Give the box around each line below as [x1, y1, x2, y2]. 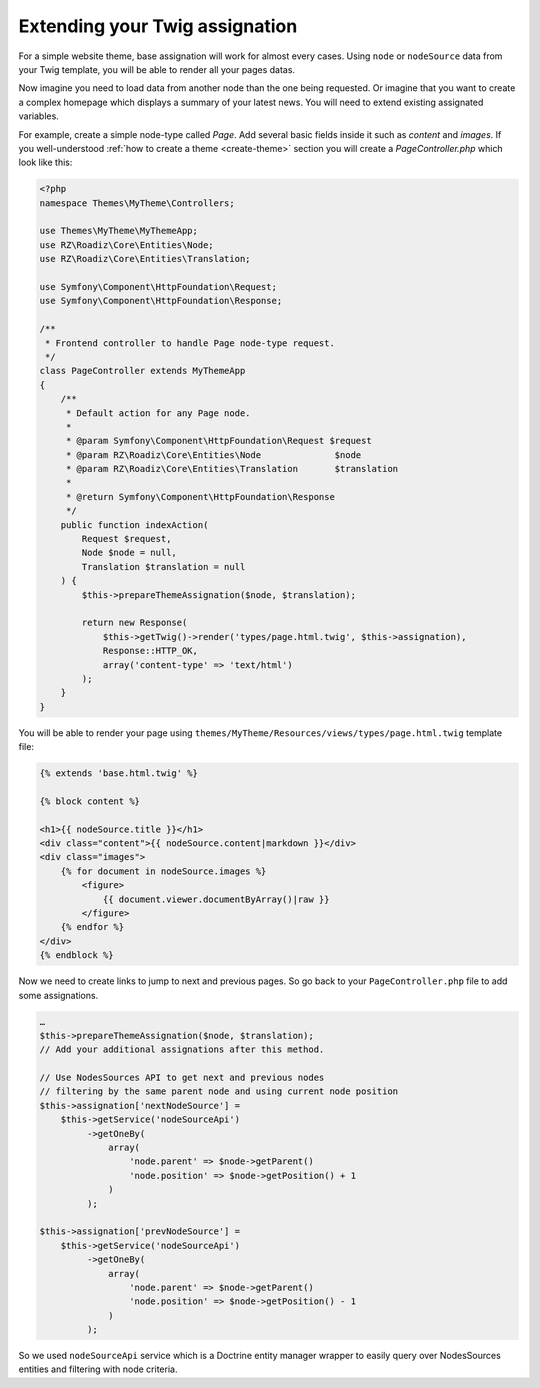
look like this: [18, 156, 73, 169]
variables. [18, 110, 59, 122]
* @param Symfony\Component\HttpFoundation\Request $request [65, 435, 372, 447]
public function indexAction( [60, 519, 209, 530]
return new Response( [81, 617, 188, 629]
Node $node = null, [81, 547, 177, 559]
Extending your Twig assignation [18, 15, 298, 37]
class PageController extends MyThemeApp [39, 365, 246, 377]
